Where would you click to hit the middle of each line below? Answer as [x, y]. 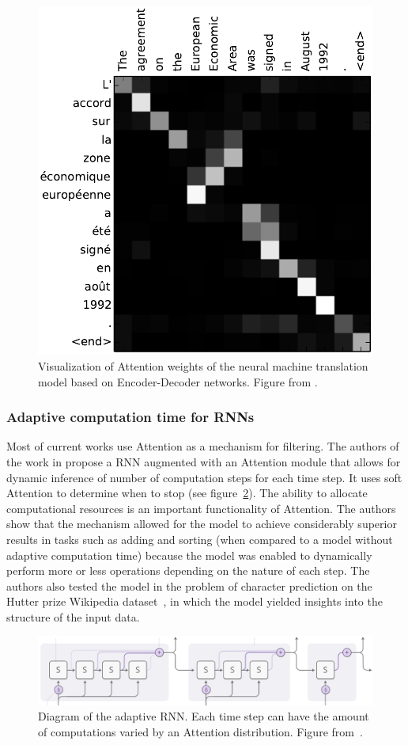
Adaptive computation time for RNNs [130, 417]
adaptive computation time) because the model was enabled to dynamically [189, 555]
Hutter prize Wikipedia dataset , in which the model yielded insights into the [195, 601]
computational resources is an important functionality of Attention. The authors [201, 508]
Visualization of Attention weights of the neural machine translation [203, 365]
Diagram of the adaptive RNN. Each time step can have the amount [204, 716]
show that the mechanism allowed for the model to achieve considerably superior [202, 524]
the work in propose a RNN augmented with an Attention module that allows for [204, 461]
